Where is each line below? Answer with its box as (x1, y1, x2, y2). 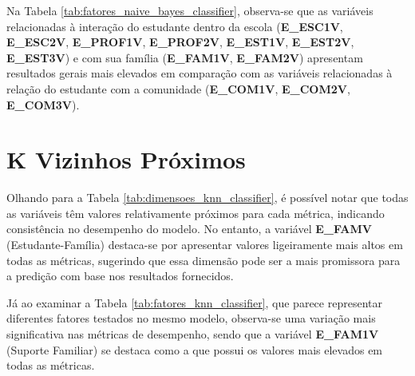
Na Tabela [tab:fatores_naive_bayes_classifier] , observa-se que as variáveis (6, 2, 373, 18)
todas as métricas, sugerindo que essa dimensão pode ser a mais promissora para (6, 251, 401, 268)
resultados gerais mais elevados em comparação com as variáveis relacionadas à (6, 65, 393, 81)
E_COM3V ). (6, 96, 80, 113)
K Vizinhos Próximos (6, 143, 246, 176)
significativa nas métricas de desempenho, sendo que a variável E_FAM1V (6, 326, 379, 342)
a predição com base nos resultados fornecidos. (6, 267, 234, 284)
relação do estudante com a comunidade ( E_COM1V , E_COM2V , (6, 80, 350, 97)
